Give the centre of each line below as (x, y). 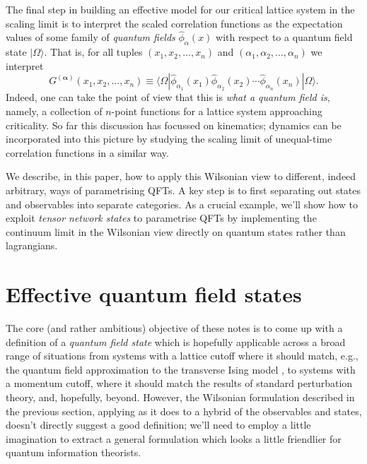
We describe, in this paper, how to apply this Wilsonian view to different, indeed (181, 176)
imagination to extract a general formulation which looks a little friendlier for (174, 438)
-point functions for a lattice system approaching (217, 111)
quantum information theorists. (74, 452)
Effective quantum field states (154, 294)
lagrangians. (32, 245)
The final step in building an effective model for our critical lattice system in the (180, 9)
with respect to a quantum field (284, 37)
